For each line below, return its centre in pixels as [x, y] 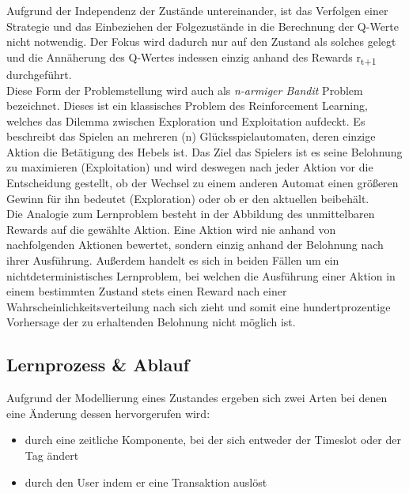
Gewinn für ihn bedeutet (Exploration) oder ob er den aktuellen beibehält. [188, 198]
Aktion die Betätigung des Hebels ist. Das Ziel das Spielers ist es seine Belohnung [204, 151]
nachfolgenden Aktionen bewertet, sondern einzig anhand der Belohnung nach [195, 245]
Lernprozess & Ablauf [98, 365]
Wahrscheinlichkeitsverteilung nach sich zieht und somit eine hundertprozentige [199, 306]
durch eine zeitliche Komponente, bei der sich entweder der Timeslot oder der [213, 440]
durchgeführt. [39, 74]
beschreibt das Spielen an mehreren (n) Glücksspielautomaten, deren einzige [191, 136]
